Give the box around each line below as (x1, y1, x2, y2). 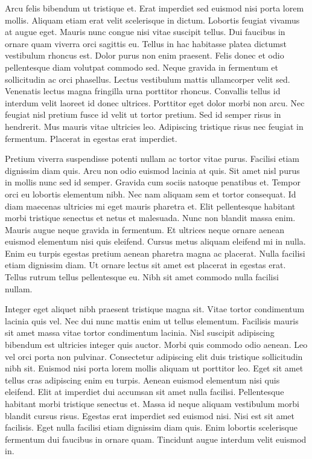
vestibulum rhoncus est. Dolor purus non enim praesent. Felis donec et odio (5, 49, 284, 62)
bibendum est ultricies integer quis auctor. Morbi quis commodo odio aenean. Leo (5, 338, 308, 351)
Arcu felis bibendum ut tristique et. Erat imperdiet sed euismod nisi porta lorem (5, 2, 304, 14)
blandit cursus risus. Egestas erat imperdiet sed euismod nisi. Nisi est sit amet (5, 409, 294, 422)
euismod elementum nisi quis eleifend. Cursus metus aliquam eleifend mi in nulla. (5, 235, 306, 248)
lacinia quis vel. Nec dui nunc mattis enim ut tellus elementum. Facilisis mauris (5, 314, 299, 327)
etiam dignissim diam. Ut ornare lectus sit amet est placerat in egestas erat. (5, 258, 286, 271)
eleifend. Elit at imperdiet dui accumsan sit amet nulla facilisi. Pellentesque (5, 385, 284, 398)
